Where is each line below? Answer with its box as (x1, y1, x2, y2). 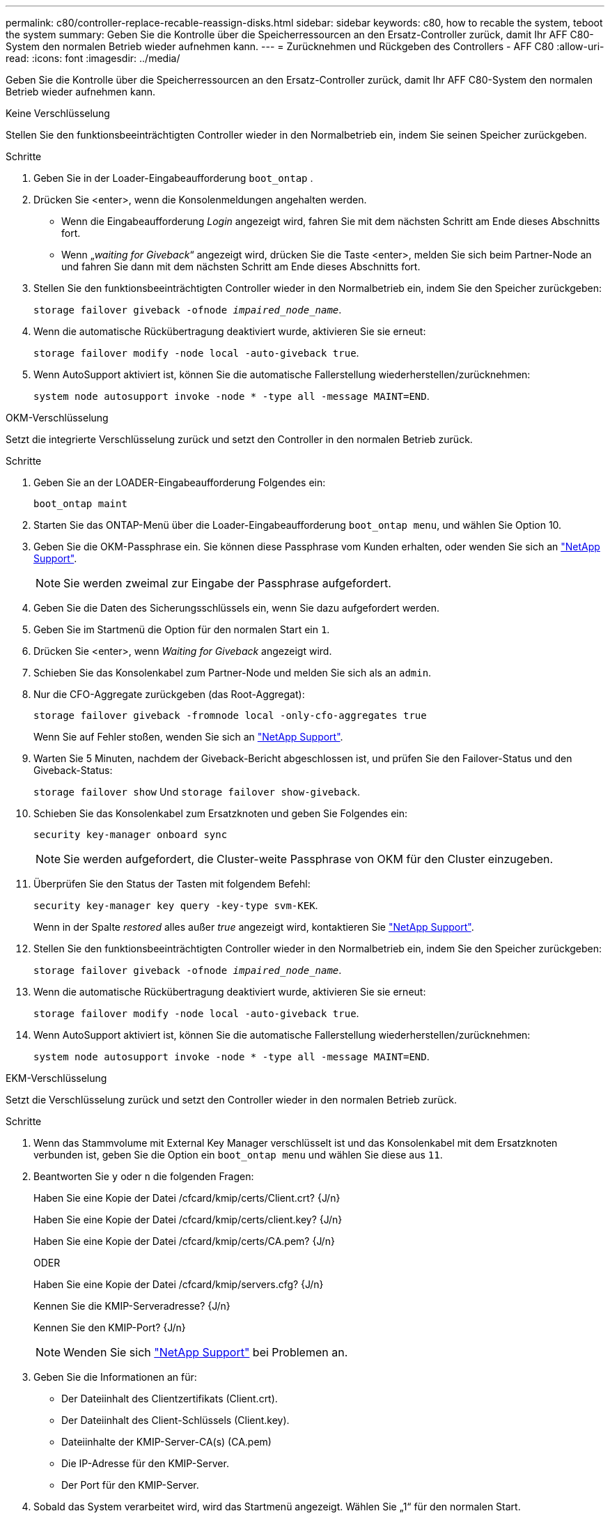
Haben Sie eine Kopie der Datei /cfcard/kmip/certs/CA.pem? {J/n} (33, 1235, 335, 1247)
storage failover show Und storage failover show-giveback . (33, 786, 361, 798)
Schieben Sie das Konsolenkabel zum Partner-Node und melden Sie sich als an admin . (33, 667, 432, 679)
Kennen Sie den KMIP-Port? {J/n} (33, 1322, 186, 1333)
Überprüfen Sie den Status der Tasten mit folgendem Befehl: (33, 878, 311, 890)
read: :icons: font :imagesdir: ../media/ (6, 52, 180, 64)
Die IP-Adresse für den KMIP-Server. (61, 1457, 229, 1469)
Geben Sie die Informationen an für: (33, 1371, 197, 1383)
